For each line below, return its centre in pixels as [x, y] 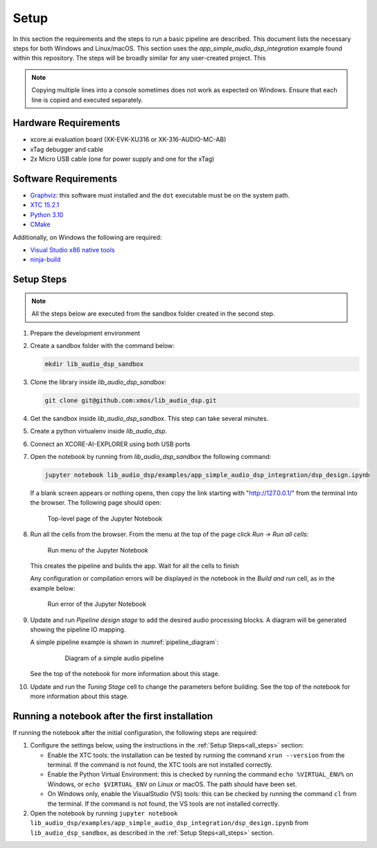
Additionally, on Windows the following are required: [87, 237]
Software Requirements [65, 179]
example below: [53, 588]
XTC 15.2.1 [45, 205]
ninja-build [45, 259]
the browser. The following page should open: [96, 503]
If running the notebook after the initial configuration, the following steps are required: [135, 732]
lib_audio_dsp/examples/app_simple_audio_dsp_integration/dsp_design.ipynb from [169, 823]
